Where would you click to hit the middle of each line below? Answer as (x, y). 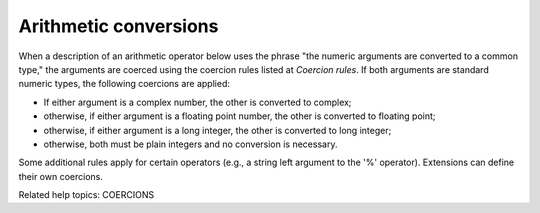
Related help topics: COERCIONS (86, 195)
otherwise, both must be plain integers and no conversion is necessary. (190, 144)
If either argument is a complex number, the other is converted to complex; (197, 102)
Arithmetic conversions (118, 26)
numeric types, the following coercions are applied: (124, 84)
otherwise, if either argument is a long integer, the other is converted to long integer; (217, 130)
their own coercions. (61, 176)
